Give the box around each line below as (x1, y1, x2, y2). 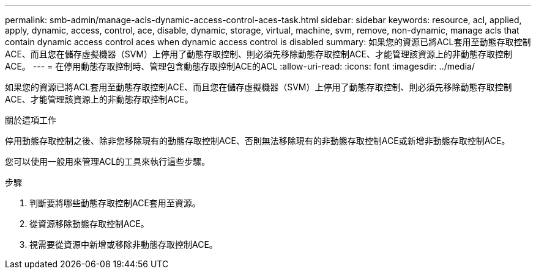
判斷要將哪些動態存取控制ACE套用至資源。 (29, 198, 201, 208)
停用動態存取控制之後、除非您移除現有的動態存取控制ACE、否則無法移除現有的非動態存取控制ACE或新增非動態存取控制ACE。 (5, 135, 510, 146)
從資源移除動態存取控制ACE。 (29, 218, 149, 229)
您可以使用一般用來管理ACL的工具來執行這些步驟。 (5, 156, 210, 167)
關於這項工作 (5, 115, 56, 125)
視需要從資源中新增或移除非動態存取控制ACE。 (29, 239, 218, 250)
